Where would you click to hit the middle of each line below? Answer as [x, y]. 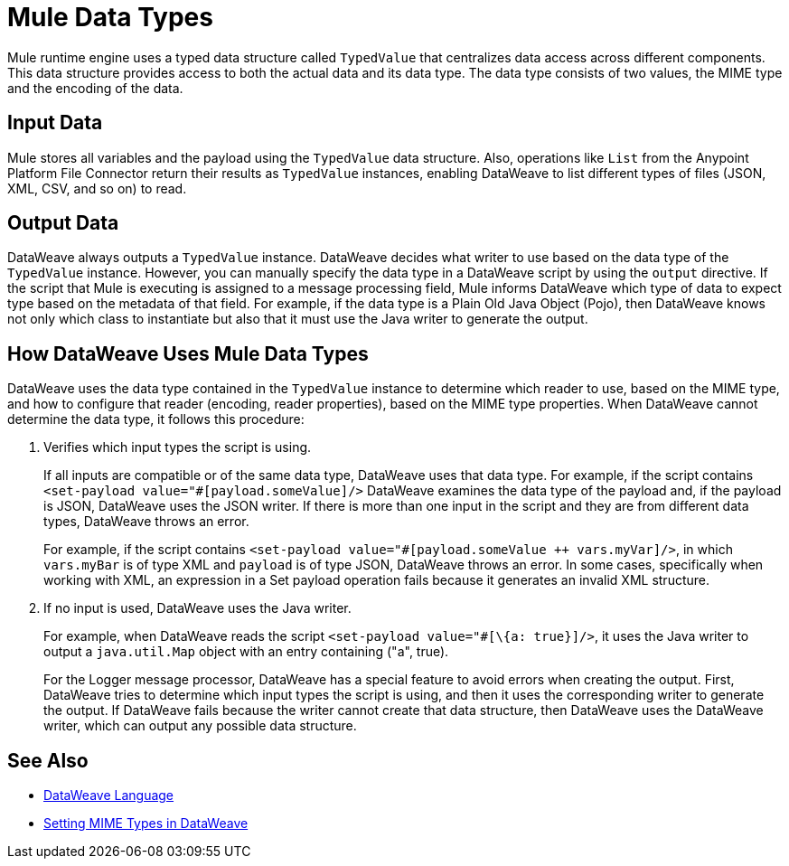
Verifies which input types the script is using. [178, 447]
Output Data [63, 223]
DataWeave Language [109, 795]
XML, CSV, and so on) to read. [97, 188]
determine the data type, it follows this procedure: [156, 419]
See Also [48, 760]
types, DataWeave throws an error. [146, 522]
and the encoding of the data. [95, 88]
